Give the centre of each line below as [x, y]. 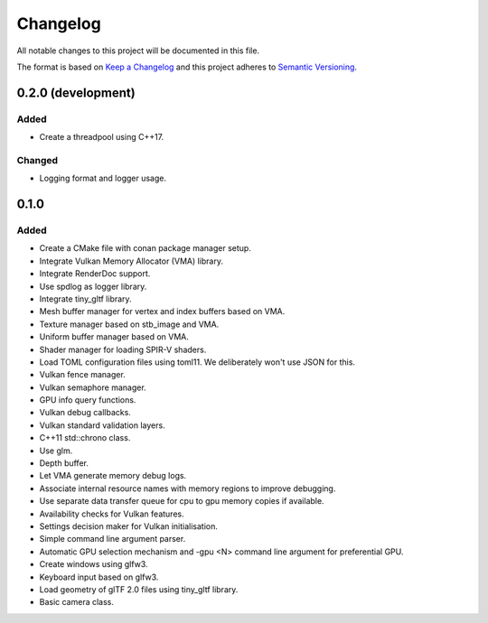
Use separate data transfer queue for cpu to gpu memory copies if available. [182, 501]
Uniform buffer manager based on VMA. [114, 337]
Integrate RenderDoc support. [95, 274]
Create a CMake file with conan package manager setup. [145, 248]
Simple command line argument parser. [113, 539]
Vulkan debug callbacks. [85, 413]
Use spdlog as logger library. [93, 286]
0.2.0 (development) [76, 93]
